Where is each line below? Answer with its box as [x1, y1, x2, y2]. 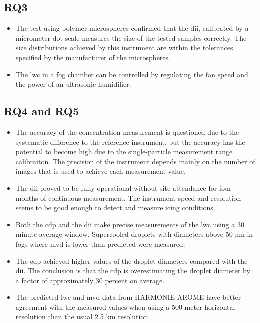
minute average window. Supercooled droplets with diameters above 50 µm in [15, 229, 253, 239]
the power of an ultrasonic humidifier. [15, 79, 131, 89]
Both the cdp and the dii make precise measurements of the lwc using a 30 [15, 219, 244, 229]
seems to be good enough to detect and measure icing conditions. [15, 202, 215, 213]
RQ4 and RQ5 [4, 103, 79, 119]
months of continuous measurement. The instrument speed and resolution [15, 192, 241, 203]
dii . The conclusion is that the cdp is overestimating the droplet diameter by [15, 265, 250, 276]
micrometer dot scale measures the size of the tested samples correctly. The [15, 32, 247, 43]
